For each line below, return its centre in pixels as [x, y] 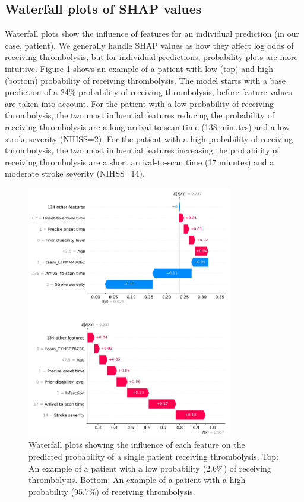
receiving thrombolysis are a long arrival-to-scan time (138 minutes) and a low [147, 126]
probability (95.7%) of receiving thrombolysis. [112, 491]
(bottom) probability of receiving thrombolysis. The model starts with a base [145, 80]
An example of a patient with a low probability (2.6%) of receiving [150, 468]
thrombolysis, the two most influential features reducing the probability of [140, 115]
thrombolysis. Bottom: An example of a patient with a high [137, 480]
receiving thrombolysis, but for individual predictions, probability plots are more [151, 57]
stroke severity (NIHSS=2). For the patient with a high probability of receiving [149, 138]
